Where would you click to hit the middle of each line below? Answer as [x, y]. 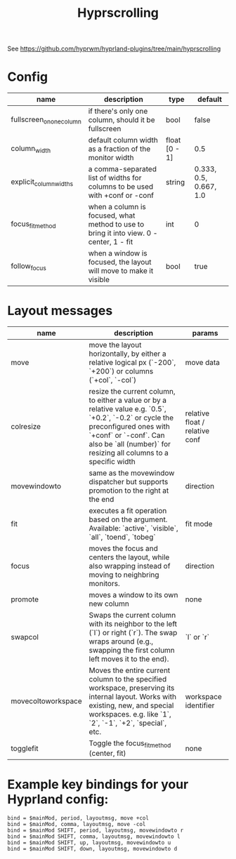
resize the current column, [132, 392]
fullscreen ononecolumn [46, 120]
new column [109, 604]
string [175, 182]
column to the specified [128, 679]
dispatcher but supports [129, 482]
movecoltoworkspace [46, 701]
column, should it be [122, 120]
